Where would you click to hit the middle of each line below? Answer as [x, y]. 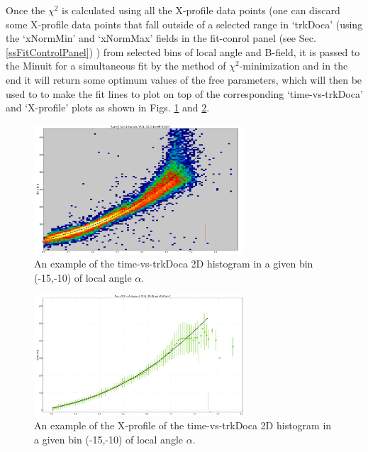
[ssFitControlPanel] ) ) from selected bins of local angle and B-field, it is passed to [183, 51]
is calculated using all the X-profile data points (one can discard [201, 10]
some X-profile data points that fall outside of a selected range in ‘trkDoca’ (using [184, 24]
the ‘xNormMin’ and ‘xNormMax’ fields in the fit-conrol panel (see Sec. [161, 38]
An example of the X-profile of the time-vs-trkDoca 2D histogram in [183, 425]
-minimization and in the [294, 66]
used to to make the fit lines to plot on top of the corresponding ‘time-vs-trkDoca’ [184, 93]
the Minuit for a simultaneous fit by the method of [116, 66]
